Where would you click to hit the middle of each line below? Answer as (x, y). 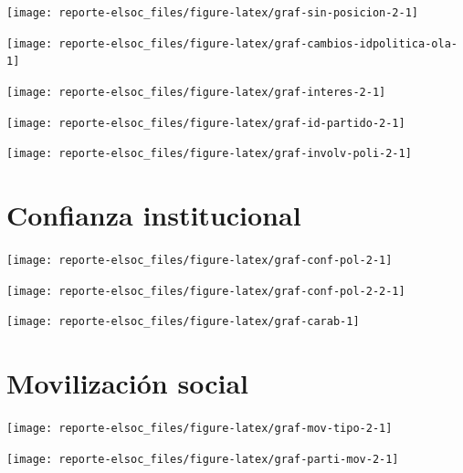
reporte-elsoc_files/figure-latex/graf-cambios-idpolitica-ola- (258, 43)
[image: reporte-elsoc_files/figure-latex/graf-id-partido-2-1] (206, 123)
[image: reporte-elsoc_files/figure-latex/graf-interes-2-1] (196, 92)
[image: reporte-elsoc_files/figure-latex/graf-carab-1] (183, 322)
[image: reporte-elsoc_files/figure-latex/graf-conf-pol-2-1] (200, 261)
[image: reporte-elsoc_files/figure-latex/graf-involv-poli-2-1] (209, 154)
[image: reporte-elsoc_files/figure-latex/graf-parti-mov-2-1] (203, 459)
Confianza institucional (154, 215)
